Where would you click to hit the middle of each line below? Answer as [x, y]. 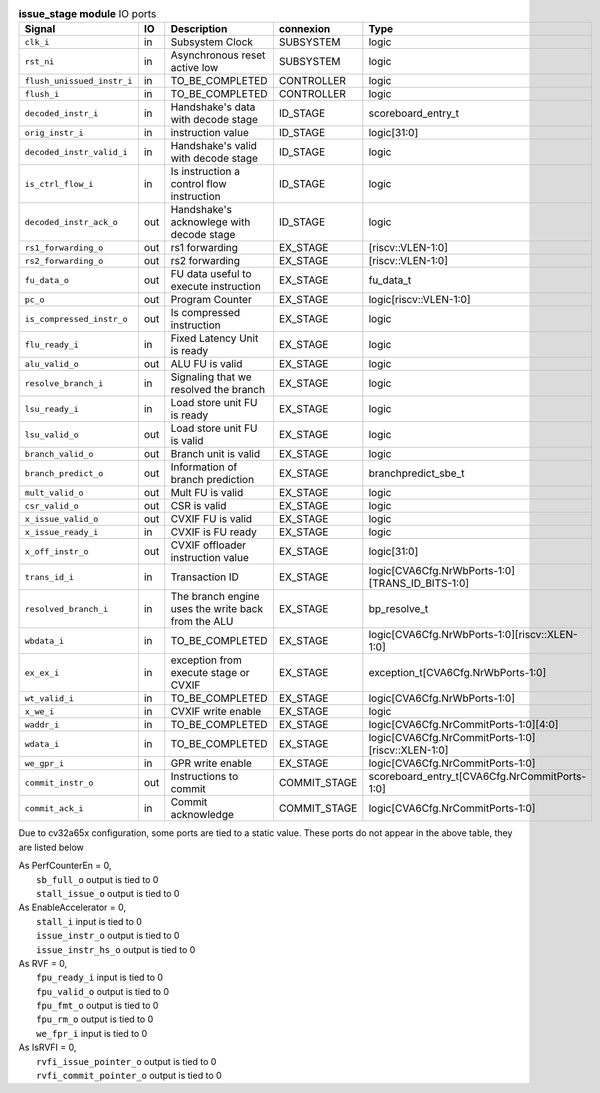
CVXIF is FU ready [213, 532]
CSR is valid [198, 506]
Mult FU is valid [207, 493]
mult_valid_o [54, 492]
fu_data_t [390, 280]
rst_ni [39, 61]
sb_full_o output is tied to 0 [97, 879]
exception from [206, 660]
